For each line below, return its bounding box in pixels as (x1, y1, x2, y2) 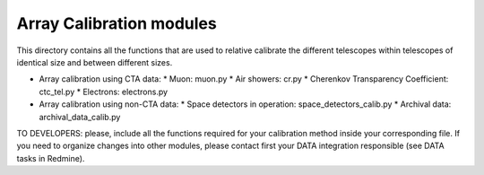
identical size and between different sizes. (16, 57, 173, 67)
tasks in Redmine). (16, 153, 85, 163)
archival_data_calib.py (39, 111, 121, 122)
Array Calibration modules (16, 13, 217, 33)
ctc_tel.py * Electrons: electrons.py (39, 86, 169, 97)
